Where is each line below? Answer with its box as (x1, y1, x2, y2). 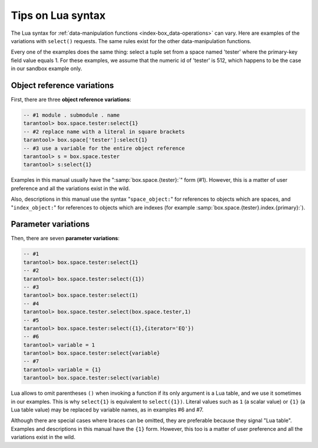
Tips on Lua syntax (11, 9, 106, 22)
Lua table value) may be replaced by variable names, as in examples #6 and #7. (11, 406, 204, 413)
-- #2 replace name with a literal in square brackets (23, 128, 185, 135)
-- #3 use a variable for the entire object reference (23, 145, 185, 152)
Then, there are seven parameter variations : (11, 235, 120, 242)
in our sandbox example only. (11, 65, 82, 72)
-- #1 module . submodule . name (23, 112, 120, 118)
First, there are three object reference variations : (11, 96, 132, 103)
